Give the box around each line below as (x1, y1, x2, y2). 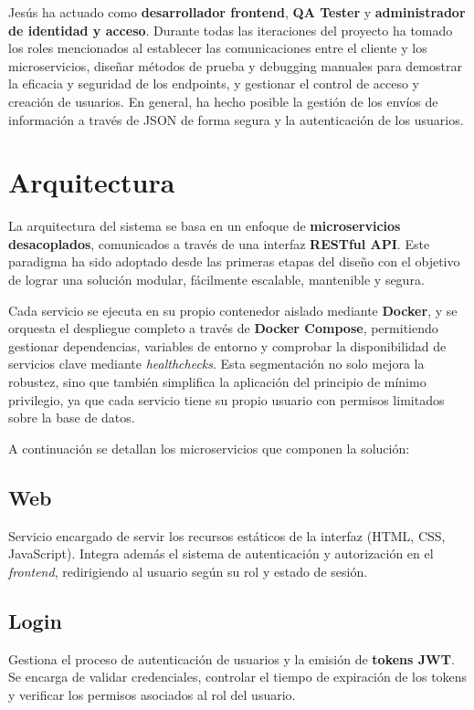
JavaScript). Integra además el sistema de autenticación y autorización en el (8, 544, 434, 563)
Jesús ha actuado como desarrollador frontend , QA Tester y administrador (8, 3, 466, 21)
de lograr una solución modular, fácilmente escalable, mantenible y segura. (8, 270, 425, 289)
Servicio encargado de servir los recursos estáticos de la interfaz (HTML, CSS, (8, 526, 446, 545)
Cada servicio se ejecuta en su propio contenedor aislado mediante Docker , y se (8, 300, 458, 319)
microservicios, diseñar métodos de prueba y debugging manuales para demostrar (8, 56, 462, 75)
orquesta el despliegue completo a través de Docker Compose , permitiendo (8, 318, 438, 338)
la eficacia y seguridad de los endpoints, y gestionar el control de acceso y (8, 74, 420, 93)
